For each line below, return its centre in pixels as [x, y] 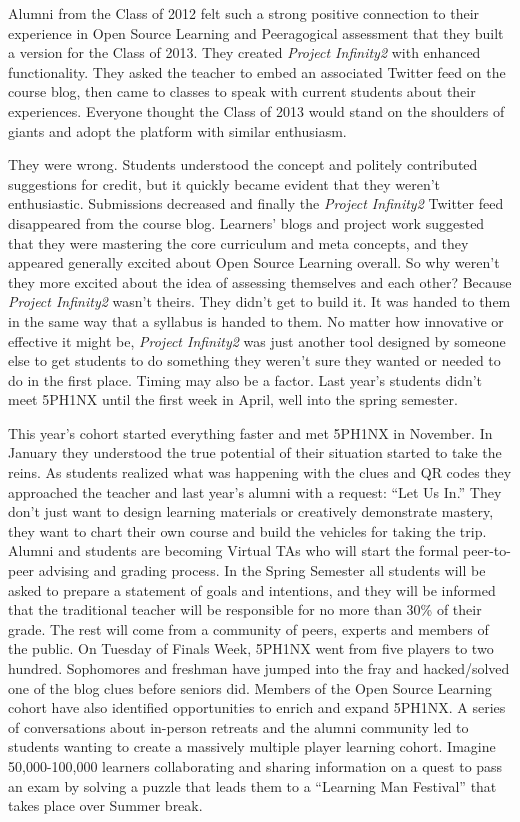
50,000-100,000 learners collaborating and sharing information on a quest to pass [255, 765]
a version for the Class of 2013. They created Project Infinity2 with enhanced [244, 52]
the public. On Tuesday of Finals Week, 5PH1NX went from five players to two [251, 648]
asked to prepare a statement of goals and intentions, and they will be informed [252, 589]
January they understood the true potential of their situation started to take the [255, 452]
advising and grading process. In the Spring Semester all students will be [262, 570]
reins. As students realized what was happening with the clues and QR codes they [260, 472]
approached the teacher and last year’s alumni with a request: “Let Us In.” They [255, 491]
